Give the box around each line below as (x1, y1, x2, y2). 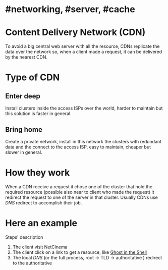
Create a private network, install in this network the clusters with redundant (5, 138, 162, 144)
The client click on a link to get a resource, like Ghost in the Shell (12, 249, 147, 255)
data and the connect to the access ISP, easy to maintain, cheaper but (5, 144, 151, 150)
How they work (5, 167, 70, 179)
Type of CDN (5, 72, 60, 83)
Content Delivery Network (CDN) (5, 27, 146, 38)
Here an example (5, 218, 77, 229)
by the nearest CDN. (5, 54, 48, 60)
